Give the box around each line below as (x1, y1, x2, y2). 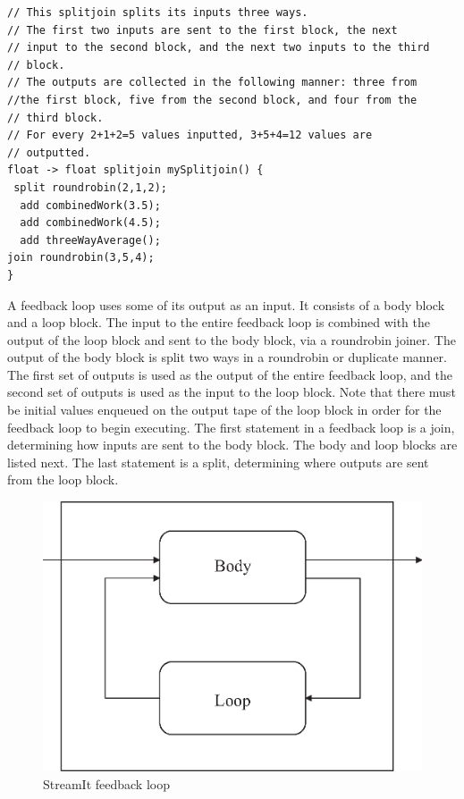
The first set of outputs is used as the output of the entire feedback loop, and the (7, 365, 452, 383)
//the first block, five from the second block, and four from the (7, 93, 418, 106)
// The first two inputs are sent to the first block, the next (7, 23, 398, 37)
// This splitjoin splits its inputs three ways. (7, 6, 308, 19)
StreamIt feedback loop (43, 775, 170, 794)
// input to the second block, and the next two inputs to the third (7, 41, 430, 55)
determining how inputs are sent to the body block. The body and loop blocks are (7, 435, 458, 454)
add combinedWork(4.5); (20, 216, 161, 230)
